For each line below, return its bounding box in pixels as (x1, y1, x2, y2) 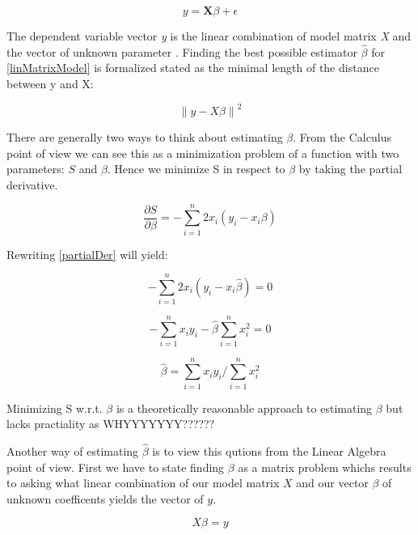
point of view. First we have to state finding (6, 458, 225, 475)
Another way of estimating (6, 442, 139, 459)
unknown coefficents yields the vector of (6, 490, 204, 507)
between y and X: (6, 75, 94, 91)
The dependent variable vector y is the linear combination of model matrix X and (6, 28, 412, 44)
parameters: (6, 160, 65, 177)
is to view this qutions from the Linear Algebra (152, 442, 386, 459)
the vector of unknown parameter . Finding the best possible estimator (6, 43, 357, 60)
